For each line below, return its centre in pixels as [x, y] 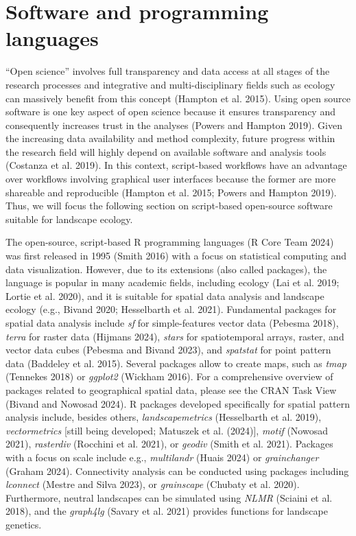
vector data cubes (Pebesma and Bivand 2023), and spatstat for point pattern [168, 350]
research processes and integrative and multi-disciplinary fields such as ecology [170, 84]
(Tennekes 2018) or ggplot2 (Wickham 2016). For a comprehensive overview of [169, 376]
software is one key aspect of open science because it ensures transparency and [170, 112]
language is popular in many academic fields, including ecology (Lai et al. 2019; [173, 282]
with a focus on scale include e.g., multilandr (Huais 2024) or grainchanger [162, 457]
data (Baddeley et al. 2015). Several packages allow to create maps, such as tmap [176, 363]
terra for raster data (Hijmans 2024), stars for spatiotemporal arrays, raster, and [175, 336]
